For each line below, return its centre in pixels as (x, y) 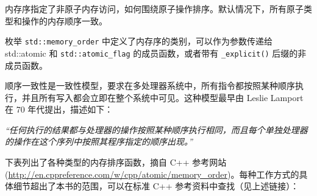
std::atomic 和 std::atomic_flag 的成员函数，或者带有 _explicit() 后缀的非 (156, 53)
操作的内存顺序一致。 (64, 20)
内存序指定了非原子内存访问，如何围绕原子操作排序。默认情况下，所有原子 (154, 9)
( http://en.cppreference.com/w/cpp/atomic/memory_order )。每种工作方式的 (152, 174)
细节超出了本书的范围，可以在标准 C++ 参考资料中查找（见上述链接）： (156, 186)
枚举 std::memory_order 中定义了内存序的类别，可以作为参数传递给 (139, 41)
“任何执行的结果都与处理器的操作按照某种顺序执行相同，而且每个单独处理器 (156, 129)
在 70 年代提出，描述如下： (59, 109)
